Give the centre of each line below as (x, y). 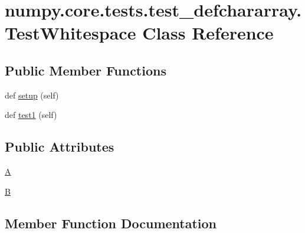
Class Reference (208, 33)
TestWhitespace (70, 33)
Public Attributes (60, 147)
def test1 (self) (31, 115)
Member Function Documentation (111, 223)
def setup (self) (32, 95)
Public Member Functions (86, 70)
